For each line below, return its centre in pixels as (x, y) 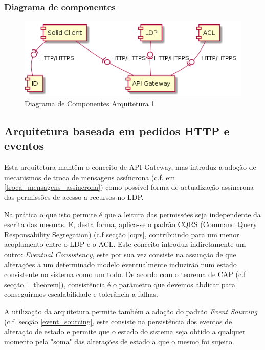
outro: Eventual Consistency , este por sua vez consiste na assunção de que (120, 254)
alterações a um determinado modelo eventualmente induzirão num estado (120, 264)
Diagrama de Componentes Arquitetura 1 (90, 103)
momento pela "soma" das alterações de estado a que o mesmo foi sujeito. (119, 341)
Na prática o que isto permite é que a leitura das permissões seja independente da (132, 214)
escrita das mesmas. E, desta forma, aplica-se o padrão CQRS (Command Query (131, 224)
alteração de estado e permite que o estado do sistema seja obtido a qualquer (125, 331)
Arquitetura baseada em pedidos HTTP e (117, 131)
